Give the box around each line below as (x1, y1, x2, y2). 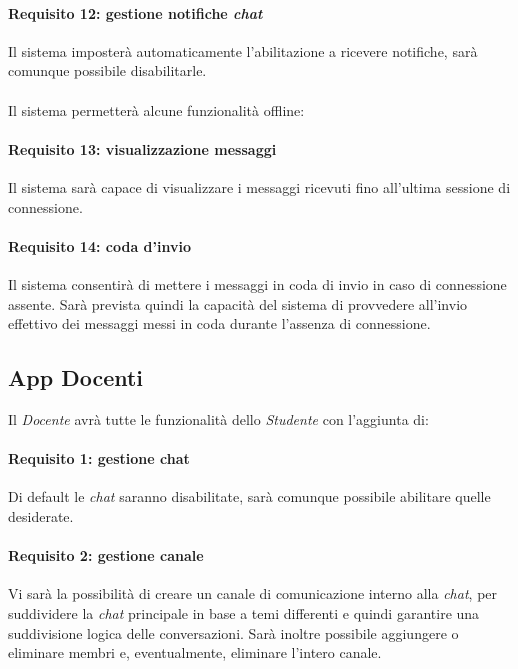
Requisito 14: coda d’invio (8, 235, 191, 256)
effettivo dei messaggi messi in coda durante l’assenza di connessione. (8, 313, 431, 334)
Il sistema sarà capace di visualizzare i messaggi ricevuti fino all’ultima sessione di (8, 176, 511, 197)
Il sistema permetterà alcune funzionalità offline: (8, 99, 305, 120)
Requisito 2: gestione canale (8, 545, 204, 566)
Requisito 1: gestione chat (8, 448, 190, 469)
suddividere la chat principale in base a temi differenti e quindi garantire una (8, 602, 480, 623)
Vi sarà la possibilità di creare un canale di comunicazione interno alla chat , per (8, 583, 498, 604)
